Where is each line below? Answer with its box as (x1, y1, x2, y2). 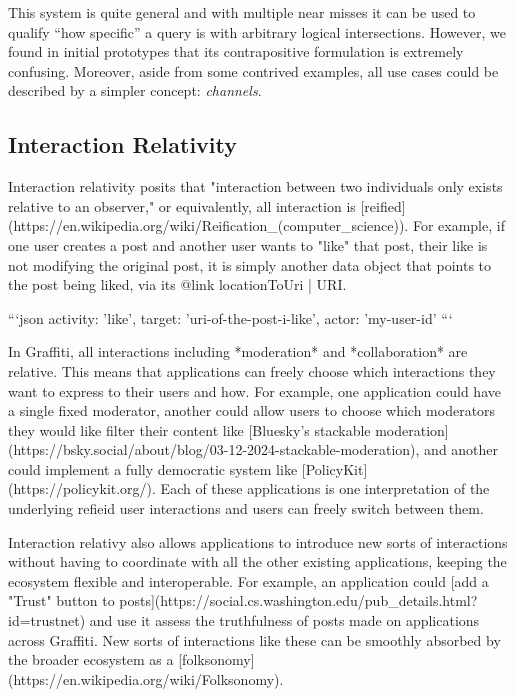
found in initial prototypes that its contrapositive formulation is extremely (8, 41, 464, 62)
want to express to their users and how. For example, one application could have (8, 380, 501, 401)
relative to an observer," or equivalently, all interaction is (8, 195, 356, 216)
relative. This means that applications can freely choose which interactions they (8, 360, 496, 381)
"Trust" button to (8, 590, 115, 611)
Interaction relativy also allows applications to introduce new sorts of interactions (8, 531, 508, 552)
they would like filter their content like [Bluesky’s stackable (8, 419, 371, 440)
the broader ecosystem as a (8, 649, 174, 670)
